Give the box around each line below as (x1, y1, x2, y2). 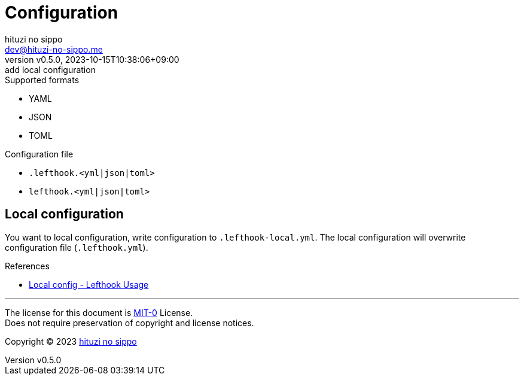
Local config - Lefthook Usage (29, 279, 149, 290)
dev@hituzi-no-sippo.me (5, 44, 103, 54)
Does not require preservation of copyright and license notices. (5, 317, 254, 328)
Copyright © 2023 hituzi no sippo (5, 336, 137, 346)
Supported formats (5, 74, 80, 85)
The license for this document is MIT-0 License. (5, 307, 193, 318)
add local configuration (5, 64, 96, 75)
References (5, 260, 50, 271)
